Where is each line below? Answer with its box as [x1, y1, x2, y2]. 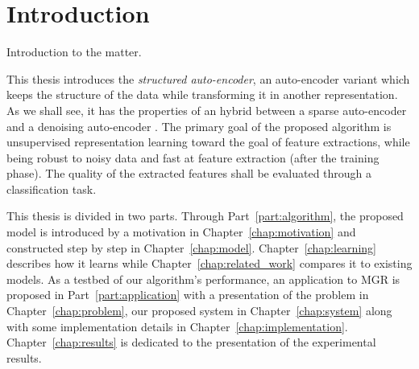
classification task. [6, 180, 97, 197]
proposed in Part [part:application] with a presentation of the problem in [6, 286, 369, 303]
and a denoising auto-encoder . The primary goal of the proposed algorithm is [6, 117, 392, 134]
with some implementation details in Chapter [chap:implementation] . [6, 318, 348, 334]
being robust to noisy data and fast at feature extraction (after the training [6, 149, 380, 166]
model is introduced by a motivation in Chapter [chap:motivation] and [6, 223, 356, 240]
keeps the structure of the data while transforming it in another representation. [6, 86, 398, 103]
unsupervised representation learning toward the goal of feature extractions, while [6, 133, 410, 150]
